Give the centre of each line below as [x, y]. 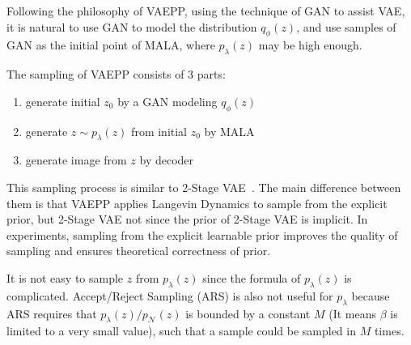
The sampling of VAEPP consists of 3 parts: [116, 74]
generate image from [76, 160]
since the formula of [252, 277]
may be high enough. [310, 45]
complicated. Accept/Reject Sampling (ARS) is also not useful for [170, 295]
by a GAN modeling [167, 101]
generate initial [63, 101]
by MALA [229, 131]
